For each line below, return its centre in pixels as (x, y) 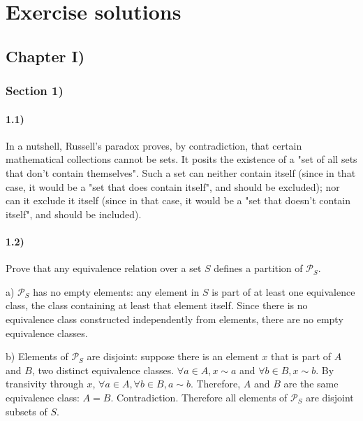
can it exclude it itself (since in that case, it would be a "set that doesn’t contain (178, 200)
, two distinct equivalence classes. (103, 370)
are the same (311, 384)
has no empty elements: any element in (116, 291)
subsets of (27, 411)
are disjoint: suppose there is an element (173, 356)
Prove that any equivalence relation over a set (104, 268)
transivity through (45, 384)
